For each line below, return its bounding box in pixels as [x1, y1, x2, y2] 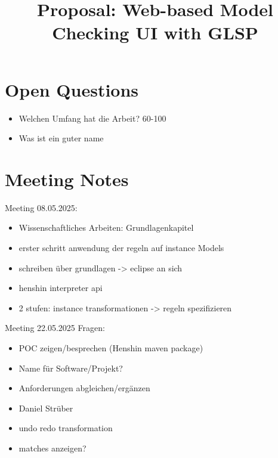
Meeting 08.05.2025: [5, 201, 78, 213]
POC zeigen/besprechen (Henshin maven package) [18, 341, 203, 354]
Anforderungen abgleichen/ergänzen [18, 382, 150, 394]
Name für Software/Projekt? [18, 361, 123, 374]
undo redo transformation [18, 422, 113, 434]
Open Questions [5, 77, 139, 101]
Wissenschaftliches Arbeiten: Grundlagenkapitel [18, 221, 194, 234]
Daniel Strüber [18, 401, 73, 414]
